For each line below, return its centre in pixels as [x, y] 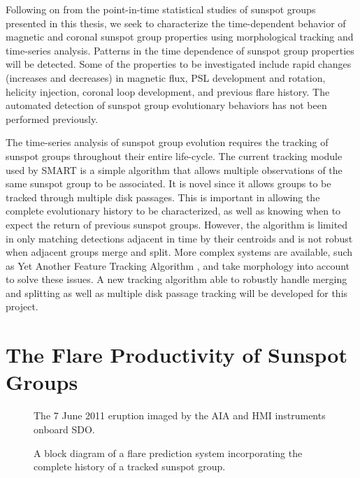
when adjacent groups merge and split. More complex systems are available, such [179, 252]
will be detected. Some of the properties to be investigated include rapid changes [179, 64]
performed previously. [52, 118]
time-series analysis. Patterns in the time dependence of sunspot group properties [180, 50]
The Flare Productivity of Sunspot [177, 355]
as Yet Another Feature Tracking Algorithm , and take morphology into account [178, 265]
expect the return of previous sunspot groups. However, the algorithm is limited [177, 224]
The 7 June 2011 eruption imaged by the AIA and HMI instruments [180, 415]
